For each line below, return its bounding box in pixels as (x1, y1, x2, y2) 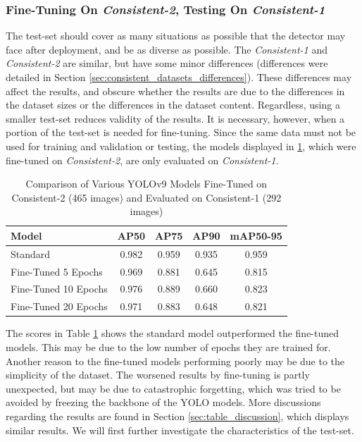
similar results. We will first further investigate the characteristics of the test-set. (6, 422, 354, 437)
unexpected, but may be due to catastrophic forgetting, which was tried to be (6, 381, 341, 395)
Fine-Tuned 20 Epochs (11, 299, 108, 314)
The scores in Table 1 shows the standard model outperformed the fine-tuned (6, 326, 339, 340)
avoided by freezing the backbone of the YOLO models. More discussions (6, 395, 321, 410)
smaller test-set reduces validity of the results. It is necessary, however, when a (6, 111, 345, 125)
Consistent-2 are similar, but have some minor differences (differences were (6, 56, 328, 70)
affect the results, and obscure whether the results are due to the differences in (6, 83, 345, 98)
